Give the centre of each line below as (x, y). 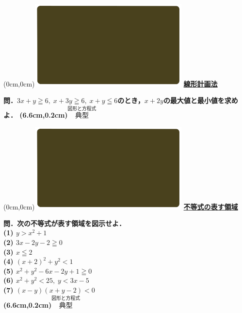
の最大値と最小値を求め (201, 100)
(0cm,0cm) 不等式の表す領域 (121, 207)
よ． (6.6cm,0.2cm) (36, 115)
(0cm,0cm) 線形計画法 (111, 84)
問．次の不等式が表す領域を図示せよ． (65, 223)
